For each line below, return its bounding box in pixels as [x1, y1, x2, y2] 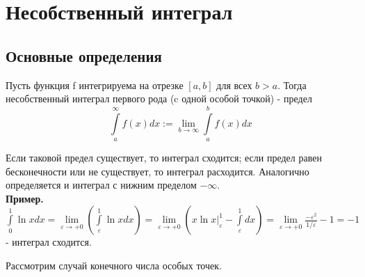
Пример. [6, 191, 44, 205]
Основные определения [6, 45, 162, 66]
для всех [216, 77, 252, 92]
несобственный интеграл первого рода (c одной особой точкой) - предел [6, 91, 312, 106]
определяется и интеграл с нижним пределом [6, 177, 197, 192]
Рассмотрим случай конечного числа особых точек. [6, 258, 222, 272]
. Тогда [277, 77, 307, 92]
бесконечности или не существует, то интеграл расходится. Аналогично [6, 164, 309, 178]
